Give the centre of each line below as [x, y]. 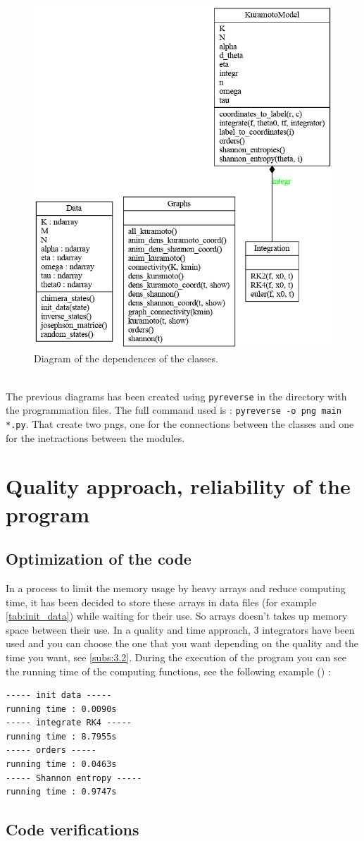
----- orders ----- [51, 750]
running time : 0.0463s [61, 765]
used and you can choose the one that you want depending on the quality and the [182, 643]
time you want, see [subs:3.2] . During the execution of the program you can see [176, 657]
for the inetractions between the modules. [95, 437]
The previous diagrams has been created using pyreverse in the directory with [176, 396]
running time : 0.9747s [61, 792]
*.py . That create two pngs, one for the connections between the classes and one [180, 423]
